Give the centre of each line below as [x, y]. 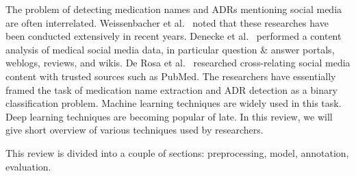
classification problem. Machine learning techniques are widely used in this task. [174, 103]
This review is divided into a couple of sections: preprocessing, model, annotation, [177, 152]
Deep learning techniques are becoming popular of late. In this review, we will [169, 116]
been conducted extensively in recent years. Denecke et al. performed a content [174, 36]
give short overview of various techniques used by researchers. [135, 130]
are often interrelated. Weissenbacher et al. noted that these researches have [167, 22]
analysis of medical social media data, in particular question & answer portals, [170, 49]
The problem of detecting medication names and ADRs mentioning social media [174, 9]
